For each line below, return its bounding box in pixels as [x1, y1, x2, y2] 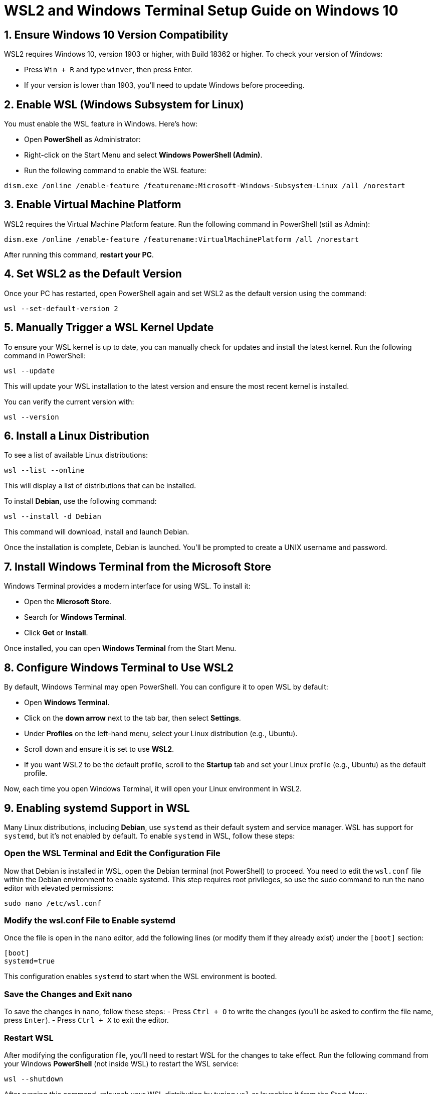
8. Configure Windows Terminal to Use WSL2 [4, 661, 234, 674]
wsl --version [4, 413, 59, 421]
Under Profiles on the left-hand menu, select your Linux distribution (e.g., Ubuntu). [24, 729, 298, 738]
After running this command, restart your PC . [4, 250, 154, 259]
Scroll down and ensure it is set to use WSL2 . [24, 745, 174, 754]
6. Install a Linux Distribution [4, 429, 149, 442]
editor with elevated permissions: [4, 883, 114, 892]
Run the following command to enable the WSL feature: [24, 166, 206, 175]
